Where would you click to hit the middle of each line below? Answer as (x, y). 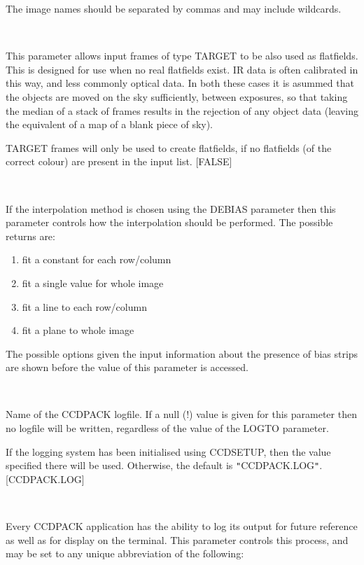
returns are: (30, 236)
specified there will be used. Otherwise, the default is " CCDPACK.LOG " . (164, 465)
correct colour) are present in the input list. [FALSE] (119, 161)
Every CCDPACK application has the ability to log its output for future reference (182, 526)
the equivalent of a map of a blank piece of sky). (110, 124)
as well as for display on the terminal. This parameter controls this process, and (177, 539)
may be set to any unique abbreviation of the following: (125, 553)
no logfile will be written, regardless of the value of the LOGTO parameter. (167, 428)
